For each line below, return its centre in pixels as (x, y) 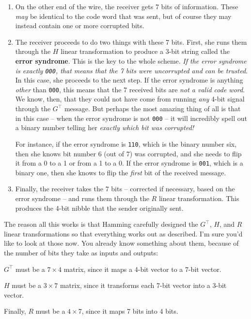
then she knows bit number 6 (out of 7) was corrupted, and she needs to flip (128, 153)
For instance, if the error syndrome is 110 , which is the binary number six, (126, 143)
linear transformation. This (199, 198)
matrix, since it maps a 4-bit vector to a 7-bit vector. (142, 269)
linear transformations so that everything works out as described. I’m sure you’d (123, 233)
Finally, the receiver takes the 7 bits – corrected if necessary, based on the (125, 189)
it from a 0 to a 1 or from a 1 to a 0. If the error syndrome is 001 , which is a (129, 163)
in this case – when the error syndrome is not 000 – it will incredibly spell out (131, 118)
